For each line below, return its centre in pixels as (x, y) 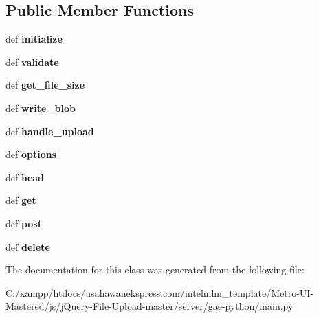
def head (25, 177)
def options (31, 154)
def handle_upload (50, 131)
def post (24, 223)
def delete (28, 246)
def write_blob (41, 107)
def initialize (34, 39)
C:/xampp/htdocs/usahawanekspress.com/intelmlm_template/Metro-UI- (160, 292)
